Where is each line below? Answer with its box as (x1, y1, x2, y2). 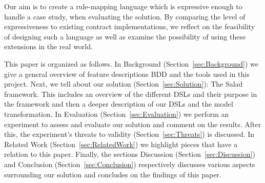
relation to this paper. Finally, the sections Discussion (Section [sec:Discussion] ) (4, 149, 255, 159)
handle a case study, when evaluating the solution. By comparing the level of (4, 11, 246, 22)
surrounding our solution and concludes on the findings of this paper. (4, 169, 221, 179)
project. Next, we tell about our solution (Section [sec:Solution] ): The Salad (4, 78, 243, 89)
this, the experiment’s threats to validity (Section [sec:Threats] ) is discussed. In (4, 129, 255, 139)
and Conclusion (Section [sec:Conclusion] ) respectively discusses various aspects (4, 158, 255, 169)
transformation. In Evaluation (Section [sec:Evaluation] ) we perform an (4, 108, 229, 119)
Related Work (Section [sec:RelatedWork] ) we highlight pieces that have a (4, 138, 238, 149)
